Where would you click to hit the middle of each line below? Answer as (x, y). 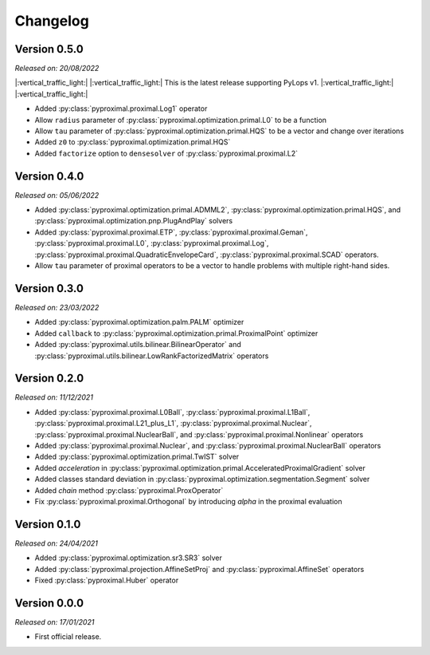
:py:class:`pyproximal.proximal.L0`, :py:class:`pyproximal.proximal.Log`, (152, 243)
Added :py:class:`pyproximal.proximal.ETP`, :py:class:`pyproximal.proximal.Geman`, (171, 232)
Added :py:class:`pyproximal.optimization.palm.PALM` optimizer (139, 322)
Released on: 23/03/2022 (57, 307)
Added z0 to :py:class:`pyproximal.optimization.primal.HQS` (133, 142)
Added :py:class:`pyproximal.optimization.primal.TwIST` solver (137, 457)
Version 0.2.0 (49, 379)
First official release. (68, 637)
